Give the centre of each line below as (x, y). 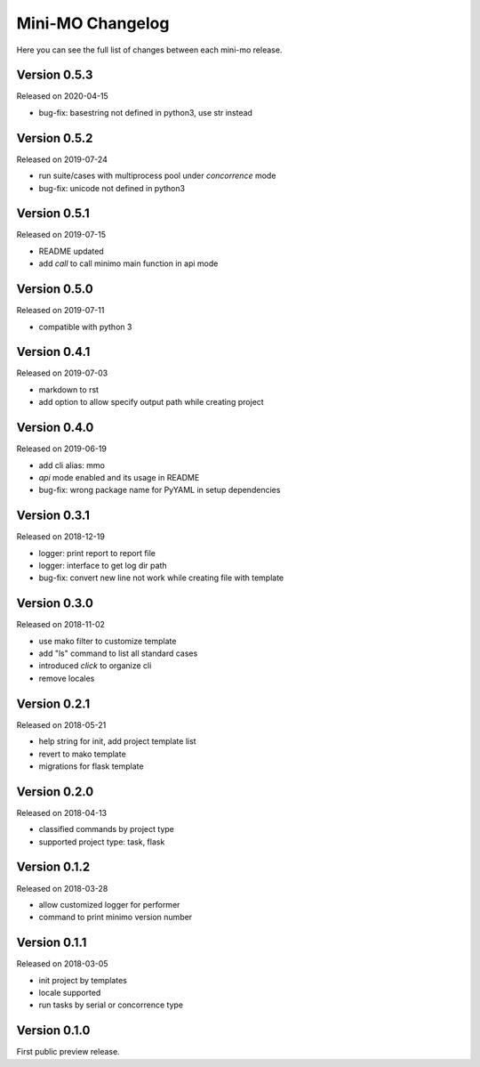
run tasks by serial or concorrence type (111, 1005)
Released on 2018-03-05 (62, 964)
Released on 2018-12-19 (61, 537)
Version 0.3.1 (53, 516)
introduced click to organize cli (95, 666)
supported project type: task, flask (102, 842)
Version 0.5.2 (55, 138)
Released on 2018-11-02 (61, 625)
